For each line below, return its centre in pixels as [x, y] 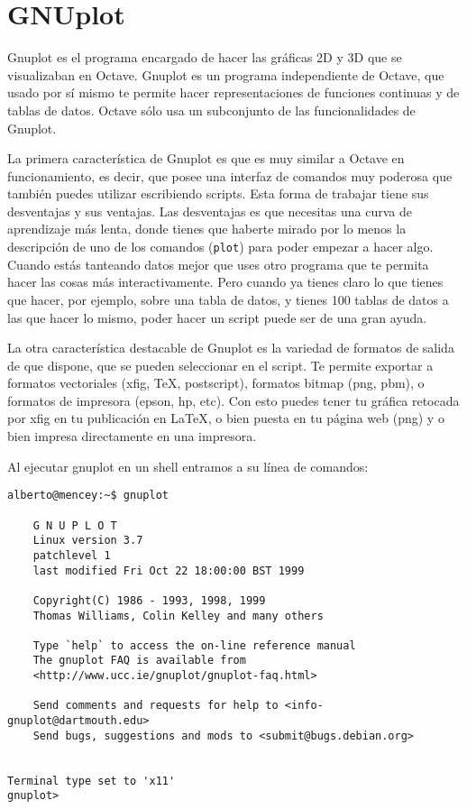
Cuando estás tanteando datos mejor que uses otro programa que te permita [218, 264]
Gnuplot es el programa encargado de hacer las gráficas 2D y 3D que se [205, 57]
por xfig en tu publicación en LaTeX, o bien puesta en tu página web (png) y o [226, 418]
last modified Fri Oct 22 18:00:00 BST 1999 [169, 570]
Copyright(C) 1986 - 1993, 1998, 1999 [149, 600]
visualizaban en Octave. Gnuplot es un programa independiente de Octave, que [226, 74]
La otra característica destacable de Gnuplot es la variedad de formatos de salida [231, 348]
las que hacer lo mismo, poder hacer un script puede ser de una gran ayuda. [217, 317]
